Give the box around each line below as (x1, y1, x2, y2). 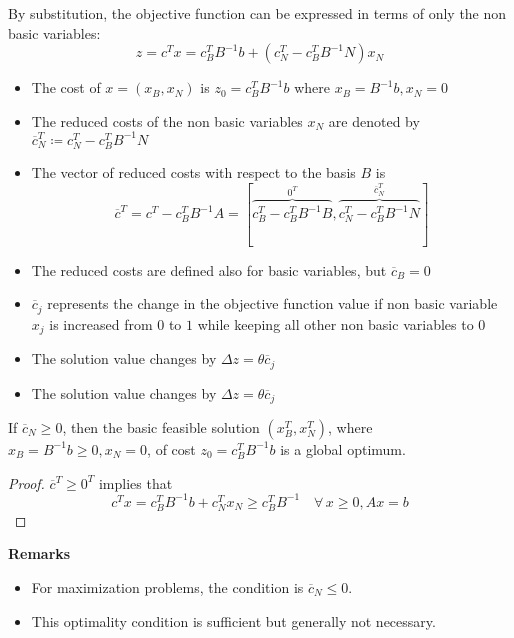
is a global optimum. (280, 438, 406, 459)
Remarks (8, 543, 71, 564)
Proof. (8, 472, 45, 493)
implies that (98, 472, 173, 493)
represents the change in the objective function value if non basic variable (47, 293, 498, 314)
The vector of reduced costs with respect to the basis (31, 162, 356, 183)
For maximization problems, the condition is (31, 577, 304, 597)
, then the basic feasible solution (62, 416, 260, 437)
